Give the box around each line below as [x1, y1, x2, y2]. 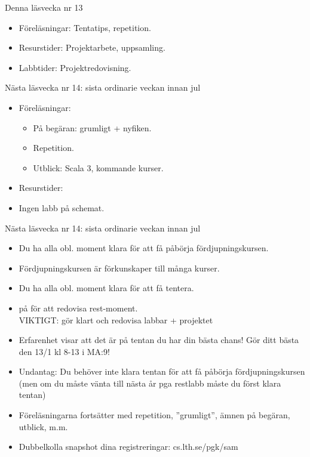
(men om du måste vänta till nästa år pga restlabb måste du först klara [19, 376, 281, 389]
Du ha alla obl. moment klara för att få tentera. [19, 282, 194, 294]
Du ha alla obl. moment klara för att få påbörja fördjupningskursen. [19, 242, 269, 254]
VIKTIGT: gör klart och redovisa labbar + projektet [19, 313, 213, 326]
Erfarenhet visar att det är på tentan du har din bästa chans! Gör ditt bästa [19, 334, 299, 346]
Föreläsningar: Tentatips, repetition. [19, 21, 151, 33]
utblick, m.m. [19, 420, 68, 433]
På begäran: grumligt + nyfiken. [33, 121, 152, 134]
